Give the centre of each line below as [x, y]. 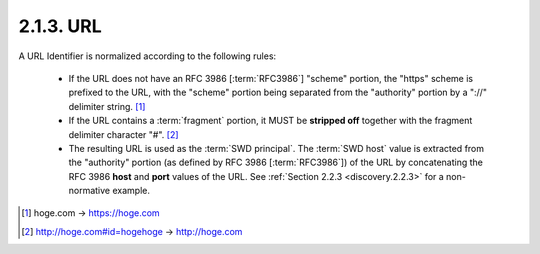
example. [130, 191]
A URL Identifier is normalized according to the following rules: [147, 56]
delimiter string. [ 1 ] [107, 106]
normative [89, 191]
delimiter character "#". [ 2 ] [123, 134]
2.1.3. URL [60, 26]
